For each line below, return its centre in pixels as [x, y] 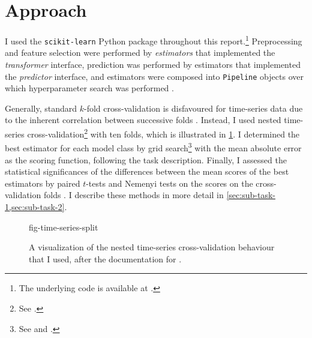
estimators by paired [43, 183]
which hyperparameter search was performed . [89, 88]
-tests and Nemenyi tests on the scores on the [169, 183]
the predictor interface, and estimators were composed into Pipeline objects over [154, 76]
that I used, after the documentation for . [105, 258]
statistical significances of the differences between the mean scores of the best [147, 171]
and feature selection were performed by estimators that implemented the [140, 53]
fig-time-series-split [64, 227]
